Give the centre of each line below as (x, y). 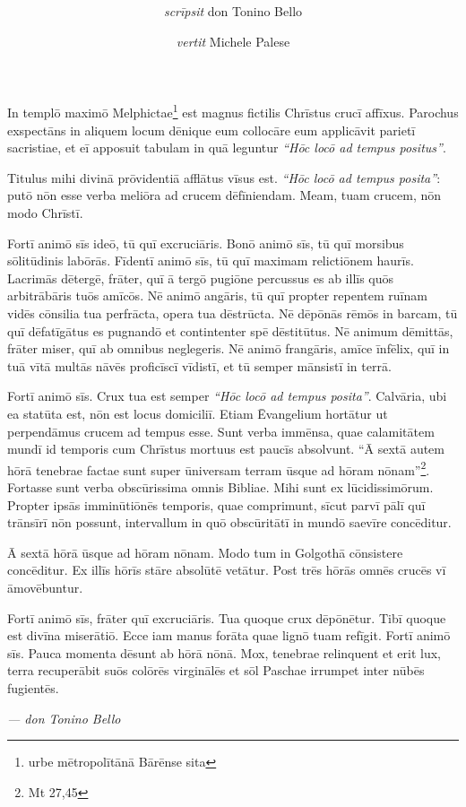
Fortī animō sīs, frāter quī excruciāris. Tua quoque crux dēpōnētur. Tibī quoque (227, 617)
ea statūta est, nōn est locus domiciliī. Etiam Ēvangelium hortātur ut (198, 413)
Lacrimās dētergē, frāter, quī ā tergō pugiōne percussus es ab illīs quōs (201, 278)
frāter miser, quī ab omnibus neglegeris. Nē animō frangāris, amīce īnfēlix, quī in (229, 348)
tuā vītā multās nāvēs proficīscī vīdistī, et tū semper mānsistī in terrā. (199, 365)
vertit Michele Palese (233, 41)
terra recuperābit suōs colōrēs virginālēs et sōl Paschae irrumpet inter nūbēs (216, 670)
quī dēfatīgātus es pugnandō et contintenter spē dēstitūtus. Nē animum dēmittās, (230, 330)
